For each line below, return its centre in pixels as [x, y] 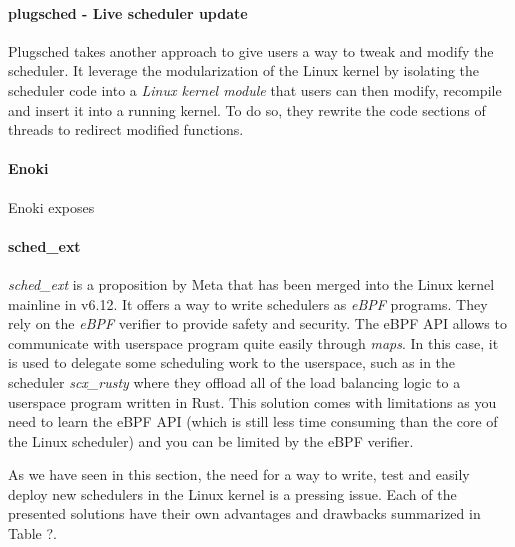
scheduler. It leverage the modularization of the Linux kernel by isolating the [244, 70]
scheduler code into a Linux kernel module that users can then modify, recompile [255, 89]
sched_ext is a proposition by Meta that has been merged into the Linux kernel [251, 283]
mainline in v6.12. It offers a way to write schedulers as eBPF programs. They [248, 303]
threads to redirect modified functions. [126, 129]
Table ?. [32, 533]
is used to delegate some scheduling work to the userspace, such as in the [232, 362]
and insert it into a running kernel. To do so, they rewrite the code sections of [247, 109]
